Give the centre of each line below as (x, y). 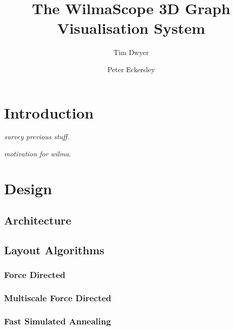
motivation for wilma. (38, 154)
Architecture (38, 220)
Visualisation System (131, 28)
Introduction (49, 112)
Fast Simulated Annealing (57, 321)
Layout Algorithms (54, 250)
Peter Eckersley (131, 69)
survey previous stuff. (37, 136)
